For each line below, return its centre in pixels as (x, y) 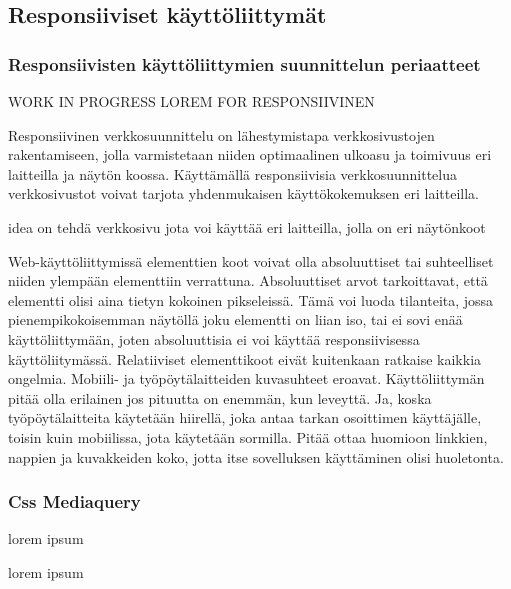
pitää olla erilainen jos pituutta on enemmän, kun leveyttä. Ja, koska (220, 397)
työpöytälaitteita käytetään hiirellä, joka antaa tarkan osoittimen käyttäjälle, (245, 417)
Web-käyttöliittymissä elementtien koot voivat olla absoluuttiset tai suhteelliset (251, 260)
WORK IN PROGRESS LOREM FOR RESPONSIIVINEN (191, 101)
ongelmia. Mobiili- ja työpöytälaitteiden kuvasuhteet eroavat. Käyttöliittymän (246, 378)
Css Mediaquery (74, 501)
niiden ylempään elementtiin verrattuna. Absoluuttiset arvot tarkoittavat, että (248, 280)
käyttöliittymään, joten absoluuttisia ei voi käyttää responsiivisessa (214, 338)
